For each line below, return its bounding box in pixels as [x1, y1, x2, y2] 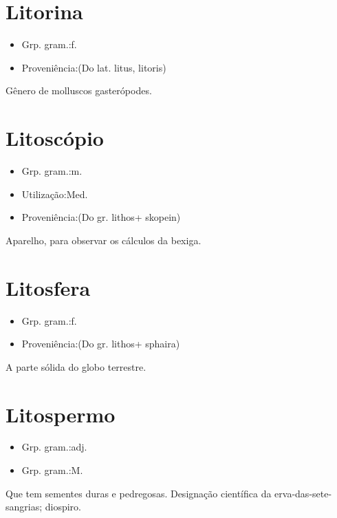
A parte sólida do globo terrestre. [6, 359, 146, 374]
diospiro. [45, 499, 81, 514]
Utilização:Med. [21, 186, 88, 201]
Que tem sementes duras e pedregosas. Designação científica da [6, 486, 272, 500]
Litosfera [6, 273, 91, 301]
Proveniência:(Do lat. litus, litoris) [21, 60, 166, 74]
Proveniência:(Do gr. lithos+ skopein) [21, 210, 181, 224]
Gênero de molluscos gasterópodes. [6, 83, 152, 98]
